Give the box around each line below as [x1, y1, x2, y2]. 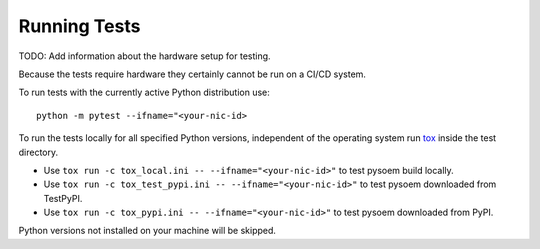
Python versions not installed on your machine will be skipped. [18, 225, 277, 237]
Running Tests [18, 15, 141, 37]
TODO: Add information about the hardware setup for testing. [18, 50, 271, 62]
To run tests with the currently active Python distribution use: [18, 86, 270, 99]
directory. [18, 146, 59, 158]
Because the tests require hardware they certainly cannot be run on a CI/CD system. [18, 68, 367, 80]
